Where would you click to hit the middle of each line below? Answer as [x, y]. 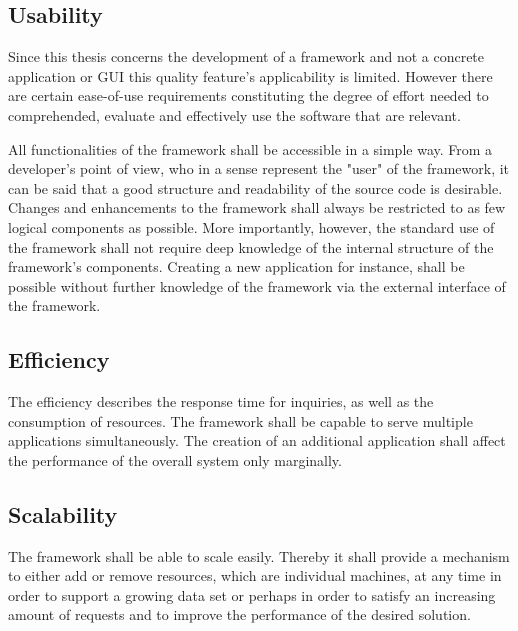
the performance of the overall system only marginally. [175, 459]
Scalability [63, 513]
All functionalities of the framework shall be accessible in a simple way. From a [250, 148]
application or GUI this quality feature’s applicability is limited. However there [250, 75]
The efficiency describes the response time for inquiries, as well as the [221, 401]
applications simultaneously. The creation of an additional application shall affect [257, 440]
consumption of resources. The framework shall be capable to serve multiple [240, 420]
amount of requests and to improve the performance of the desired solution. [239, 614]
